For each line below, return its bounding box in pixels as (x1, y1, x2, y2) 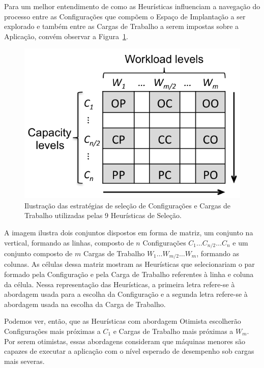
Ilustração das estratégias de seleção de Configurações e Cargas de (24, 200, 231, 210)
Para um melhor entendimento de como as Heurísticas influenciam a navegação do (4, 1, 260, 11)
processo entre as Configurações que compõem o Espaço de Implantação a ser (4, 11, 246, 21)
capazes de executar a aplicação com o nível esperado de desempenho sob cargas (4, 346, 254, 356)
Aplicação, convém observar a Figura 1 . (4, 30, 128, 41)
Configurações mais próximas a (4, 325, 101, 336)
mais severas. (4, 355, 45, 366)
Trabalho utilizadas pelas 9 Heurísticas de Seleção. (24, 210, 182, 221)
